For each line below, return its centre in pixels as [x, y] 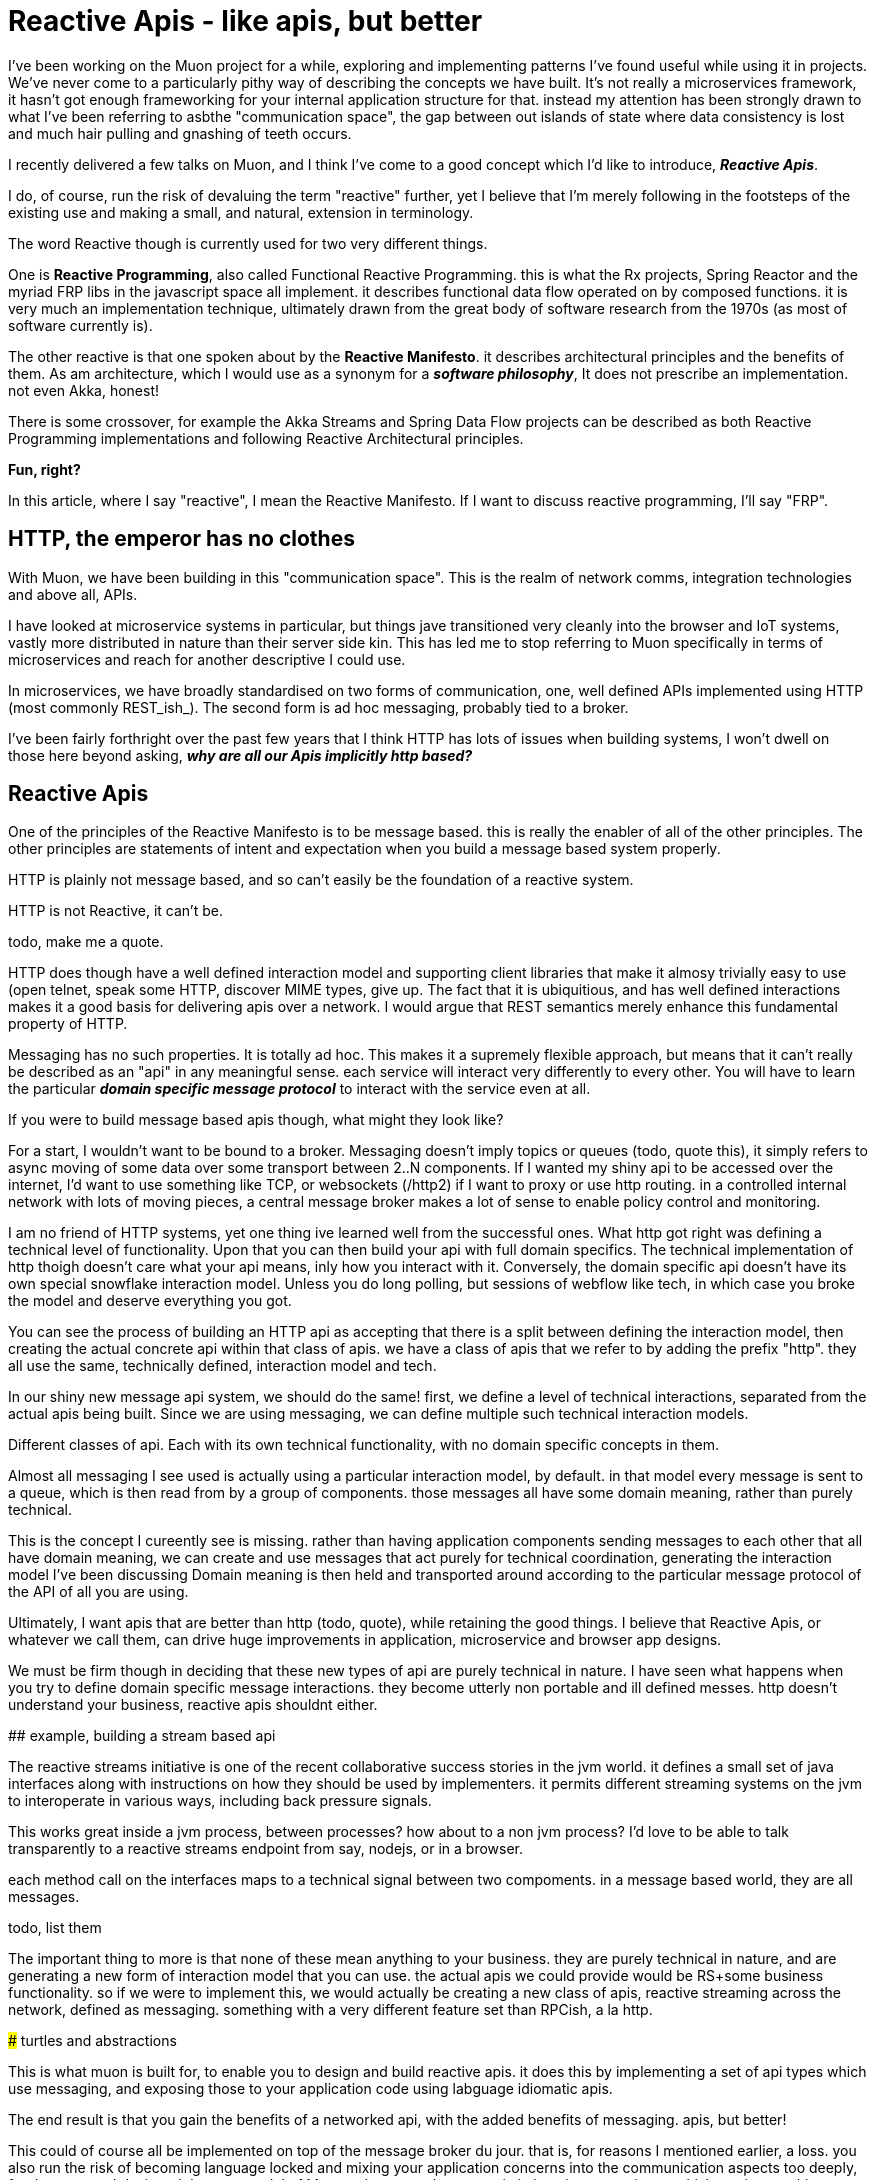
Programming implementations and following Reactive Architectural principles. [266, 438]
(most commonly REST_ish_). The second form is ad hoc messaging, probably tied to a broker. [318, 707]
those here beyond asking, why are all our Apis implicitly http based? [240, 755]
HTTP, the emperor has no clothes [181, 539]
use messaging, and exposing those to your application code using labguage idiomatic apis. [310, 2089]
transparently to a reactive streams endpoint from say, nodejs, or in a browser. [266, 1849]
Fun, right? [44, 469]
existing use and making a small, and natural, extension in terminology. [241, 212]
